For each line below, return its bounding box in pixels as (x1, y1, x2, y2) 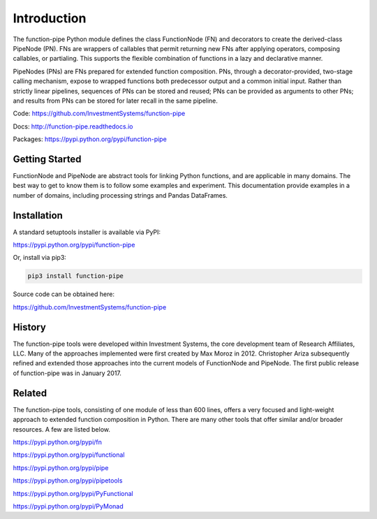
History (13, 321, 47, 333)
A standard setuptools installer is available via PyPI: (13, 228, 161, 236)
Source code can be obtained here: (13, 290, 115, 298)
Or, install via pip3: (13, 254, 66, 262)
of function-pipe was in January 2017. (13, 369, 122, 377)
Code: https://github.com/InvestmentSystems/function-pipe (13, 109, 186, 118)
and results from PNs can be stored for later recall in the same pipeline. (13, 96, 218, 105)
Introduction (13, 10, 87, 26)
